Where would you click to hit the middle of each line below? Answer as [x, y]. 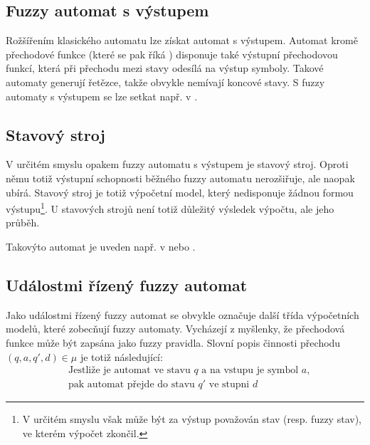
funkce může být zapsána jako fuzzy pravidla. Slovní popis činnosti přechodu [173, 342]
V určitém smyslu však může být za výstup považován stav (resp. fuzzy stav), [192, 419]
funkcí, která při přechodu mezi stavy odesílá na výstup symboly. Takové [165, 68]
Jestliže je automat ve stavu [129, 371]
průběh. [23, 222]
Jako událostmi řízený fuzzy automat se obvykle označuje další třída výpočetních [183, 314]
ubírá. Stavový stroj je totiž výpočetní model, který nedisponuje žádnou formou [180, 192]
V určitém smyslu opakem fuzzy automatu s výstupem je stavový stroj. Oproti [177, 164]
